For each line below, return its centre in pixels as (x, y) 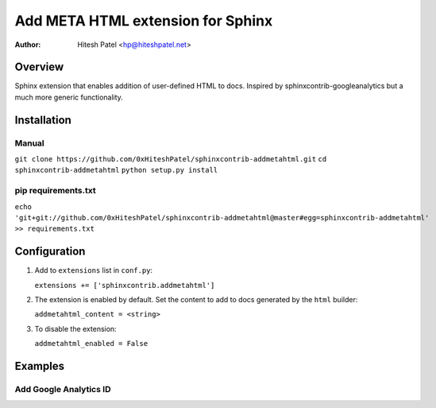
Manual (30, 143)
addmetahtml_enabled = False (91, 344)
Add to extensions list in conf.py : (94, 270)
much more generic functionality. (69, 97)
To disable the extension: (75, 328)
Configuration (50, 252)
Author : (28, 45)
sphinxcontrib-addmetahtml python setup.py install (116, 170)
